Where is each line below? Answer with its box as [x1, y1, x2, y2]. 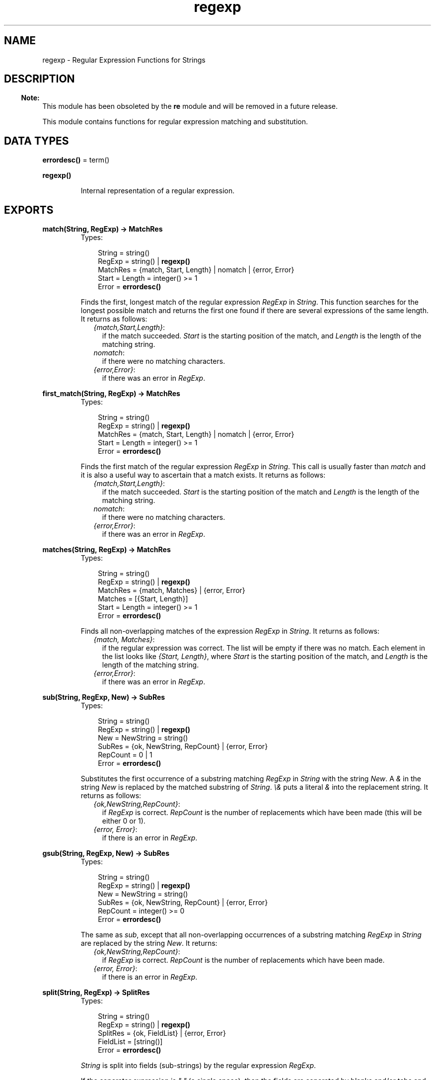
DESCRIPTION [4, 73, 75, 85]
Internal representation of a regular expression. [80, 186, 235, 195]
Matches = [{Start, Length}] [98, 594, 188, 603]
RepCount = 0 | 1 [98, 750, 152, 759]
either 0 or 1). [102, 817, 145, 826]
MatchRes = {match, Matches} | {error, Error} [98, 586, 245, 595]
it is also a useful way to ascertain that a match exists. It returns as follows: [80, 471, 326, 480]
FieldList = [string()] [98, 1037, 163, 1046]
